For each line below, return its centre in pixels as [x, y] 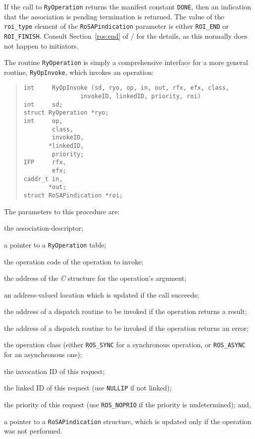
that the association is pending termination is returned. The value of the [114, 16]
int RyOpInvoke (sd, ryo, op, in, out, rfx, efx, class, [127, 88]
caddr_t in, [43, 179]
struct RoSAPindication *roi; [73, 195]
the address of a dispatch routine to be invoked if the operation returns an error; [126, 328]
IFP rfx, [45, 162]
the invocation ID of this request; [54, 371]
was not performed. [33, 431]
